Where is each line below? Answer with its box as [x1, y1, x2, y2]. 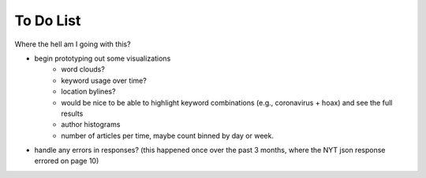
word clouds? [61, 65, 106, 74]
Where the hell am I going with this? [14, 39, 131, 49]
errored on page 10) [34, 156, 99, 165]
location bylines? [61, 87, 116, 96]
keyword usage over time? [61, 76, 148, 85]
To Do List [14, 12, 81, 29]
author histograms [61, 120, 121, 129]
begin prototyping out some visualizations [34, 54, 171, 63]
